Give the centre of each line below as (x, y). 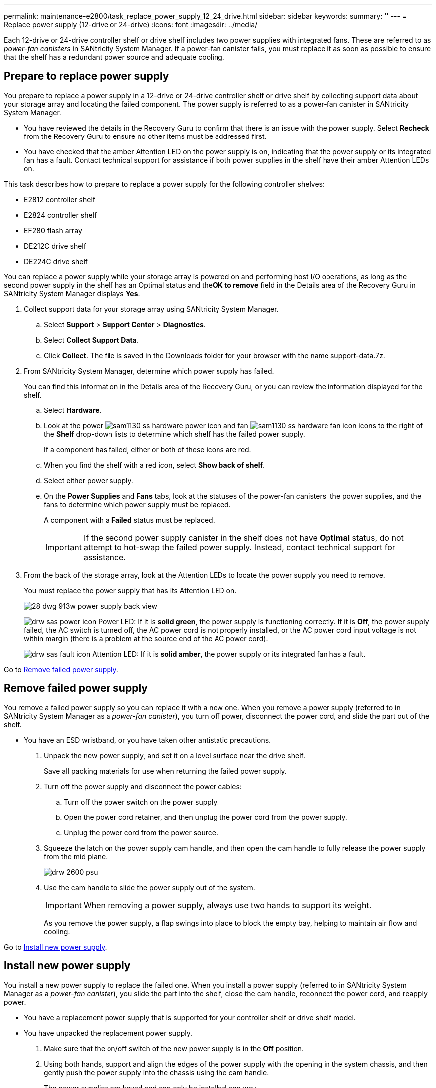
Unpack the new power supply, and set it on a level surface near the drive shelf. (174, 755)
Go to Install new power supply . (55, 947)
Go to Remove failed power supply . (61, 669)
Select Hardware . (73, 410)
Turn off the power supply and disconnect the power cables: (143, 786)
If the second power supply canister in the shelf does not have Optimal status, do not (243, 537)
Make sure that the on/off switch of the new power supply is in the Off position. (174, 1048)
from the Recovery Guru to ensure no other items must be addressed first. (145, 136)
